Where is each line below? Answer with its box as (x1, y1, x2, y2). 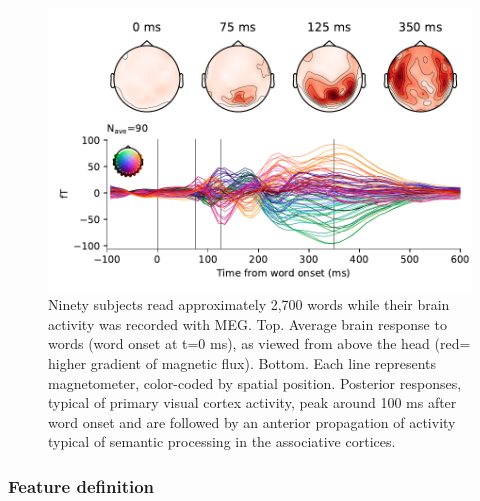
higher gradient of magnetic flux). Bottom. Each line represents (48, 353, 437, 374)
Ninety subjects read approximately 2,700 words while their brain (48, 294, 450, 315)
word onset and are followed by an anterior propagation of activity (48, 411, 456, 432)
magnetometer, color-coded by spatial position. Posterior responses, (48, 372, 462, 393)
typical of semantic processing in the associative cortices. (48, 431, 396, 452)
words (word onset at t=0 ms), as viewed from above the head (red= (48, 333, 471, 354)
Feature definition (8, 473, 155, 498)
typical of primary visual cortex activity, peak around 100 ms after (48, 392, 457, 413)
